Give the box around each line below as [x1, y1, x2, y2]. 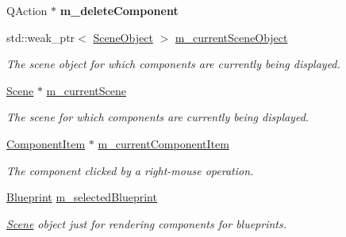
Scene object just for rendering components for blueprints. [6, 215, 287, 231]
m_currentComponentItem [98, 135, 229, 151]
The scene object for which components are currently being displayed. [6, 55, 340, 72]
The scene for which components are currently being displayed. [6, 109, 309, 125]
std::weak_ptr [6, 29, 75, 45]
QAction [6, 2, 48, 18]
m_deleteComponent [60, 2, 179, 18]
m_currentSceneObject [175, 29, 288, 45]
